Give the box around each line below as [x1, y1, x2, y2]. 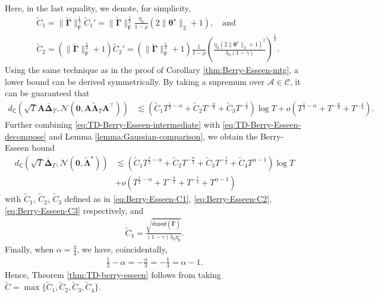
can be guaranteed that [5, 87, 90, 99]
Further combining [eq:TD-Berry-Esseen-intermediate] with [5, 118, 220, 131]
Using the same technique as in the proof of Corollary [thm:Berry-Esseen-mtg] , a [5, 64, 299, 76]
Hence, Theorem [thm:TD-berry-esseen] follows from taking [5, 268, 221, 281]
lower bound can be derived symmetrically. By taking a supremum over [5, 75, 264, 87]
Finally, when [5, 243, 54, 255]
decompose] [5, 129, 46, 142]
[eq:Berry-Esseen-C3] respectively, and [5, 204, 144, 216]
